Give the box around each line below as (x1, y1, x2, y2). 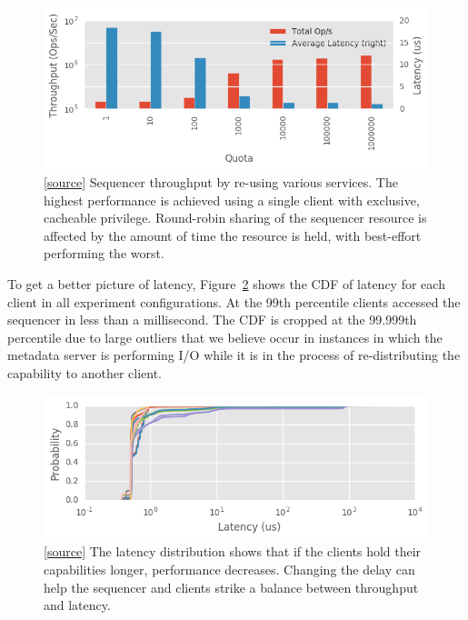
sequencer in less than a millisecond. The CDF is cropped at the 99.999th (7, 310, 417, 329)
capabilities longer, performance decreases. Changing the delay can (44, 560, 415, 579)
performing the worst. (44, 244, 164, 263)
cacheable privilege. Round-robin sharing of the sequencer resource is (44, 208, 427, 227)
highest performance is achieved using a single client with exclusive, (44, 190, 420, 209)
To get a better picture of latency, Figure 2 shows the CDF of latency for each (7, 274, 445, 293)
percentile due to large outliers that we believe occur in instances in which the (7, 327, 443, 346)
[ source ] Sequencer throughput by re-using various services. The (44, 172, 398, 191)
